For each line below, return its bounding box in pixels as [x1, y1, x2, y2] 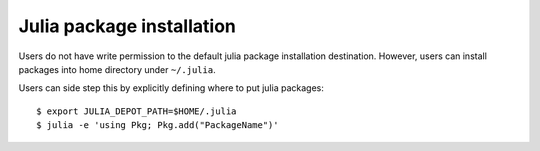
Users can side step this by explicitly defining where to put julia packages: [18, 82, 324, 94]
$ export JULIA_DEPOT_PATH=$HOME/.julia [36, 105, 237, 117]
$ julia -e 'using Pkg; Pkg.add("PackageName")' [36, 120, 279, 131]
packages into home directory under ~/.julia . [18, 63, 216, 75]
